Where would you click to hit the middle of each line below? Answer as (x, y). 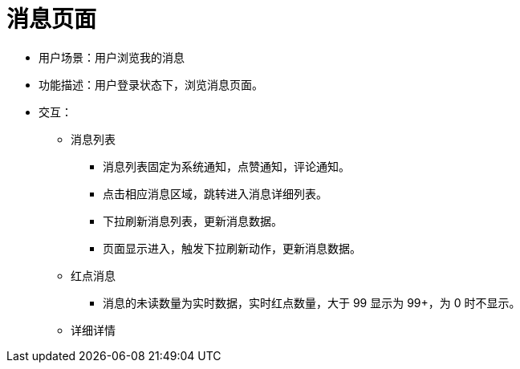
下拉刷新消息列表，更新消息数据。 (193, 221)
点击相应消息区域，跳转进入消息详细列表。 (215, 193)
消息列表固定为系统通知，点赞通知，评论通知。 (226, 166)
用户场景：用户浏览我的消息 (112, 57)
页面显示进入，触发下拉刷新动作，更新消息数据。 (232, 248)
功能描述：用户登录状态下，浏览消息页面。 (151, 84)
